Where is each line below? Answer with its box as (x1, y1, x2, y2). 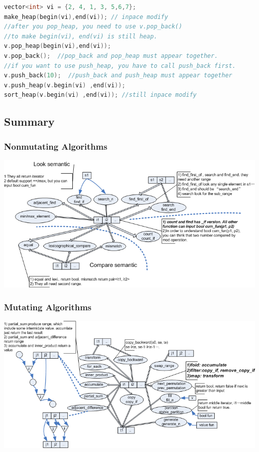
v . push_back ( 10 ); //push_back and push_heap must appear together (4, 72, 233, 79)
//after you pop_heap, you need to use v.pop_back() (4, 23, 182, 30)
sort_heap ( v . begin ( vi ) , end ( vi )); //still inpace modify (4, 91, 197, 99)
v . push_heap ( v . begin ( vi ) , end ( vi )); (4, 81, 126, 89)
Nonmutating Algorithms (4, 140, 108, 152)
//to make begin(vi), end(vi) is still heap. (4, 32, 157, 40)
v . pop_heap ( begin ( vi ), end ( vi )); (4, 42, 111, 50)
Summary (4, 114, 55, 129)
